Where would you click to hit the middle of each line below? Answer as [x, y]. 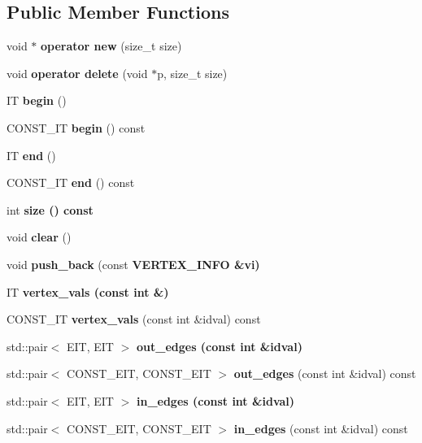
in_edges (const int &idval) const [321, 428]
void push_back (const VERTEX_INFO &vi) [133, 264]
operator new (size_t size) [111, 46]
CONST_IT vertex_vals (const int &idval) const [134, 319]
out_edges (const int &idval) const [325, 374]
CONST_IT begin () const [76, 127]
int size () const [50, 209]
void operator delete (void [77, 73]
